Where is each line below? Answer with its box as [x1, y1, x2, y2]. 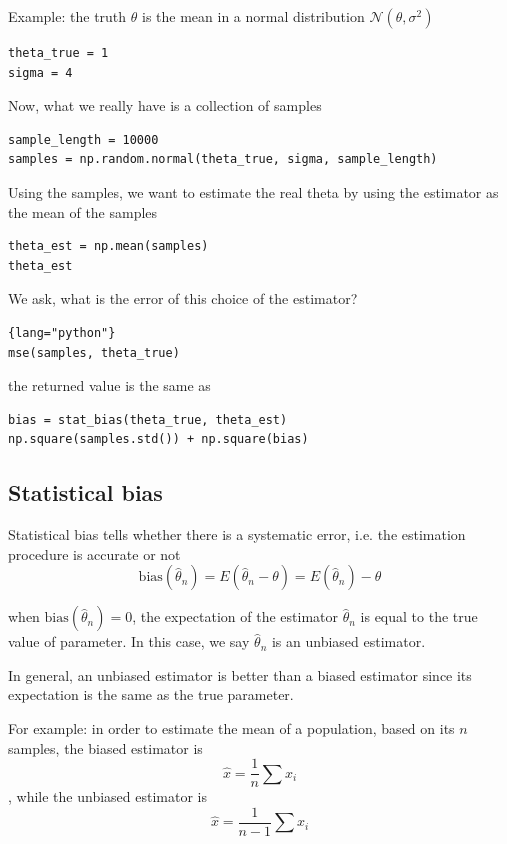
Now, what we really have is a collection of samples [8, 95, 322, 116]
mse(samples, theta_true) [8, 345, 180, 360]
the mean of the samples [8, 201, 158, 222]
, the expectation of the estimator [132, 606, 338, 627]
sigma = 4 [8, 65, 73, 80]
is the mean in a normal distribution [142, 6, 365, 26]
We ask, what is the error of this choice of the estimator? [8, 288, 358, 309]
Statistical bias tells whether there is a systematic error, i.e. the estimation [8, 524, 466, 545]
